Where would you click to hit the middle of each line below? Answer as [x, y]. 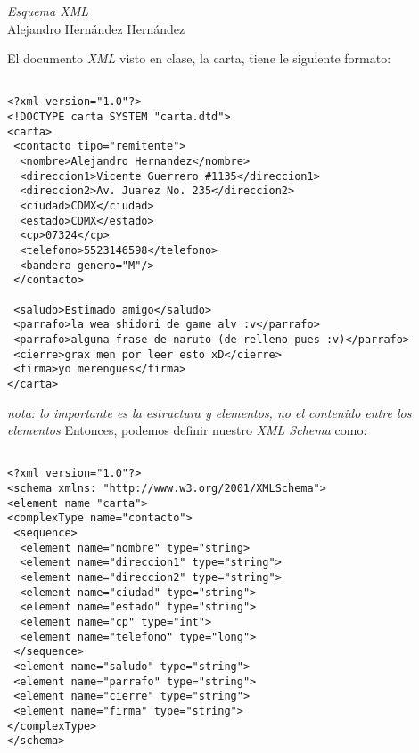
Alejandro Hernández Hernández [96, 28]
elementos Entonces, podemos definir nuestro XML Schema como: [187, 430]
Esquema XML [48, 11]
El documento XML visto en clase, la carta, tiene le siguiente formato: [199, 58]
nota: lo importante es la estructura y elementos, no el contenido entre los [209, 412]
